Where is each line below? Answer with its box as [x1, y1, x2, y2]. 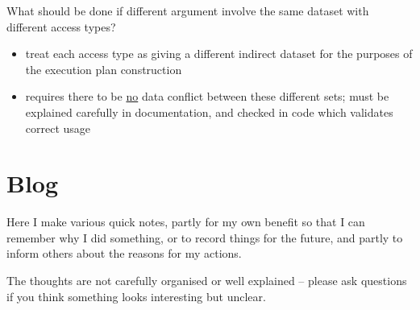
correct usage [25, 119, 91, 136]
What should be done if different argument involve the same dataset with [6, 2, 369, 19]
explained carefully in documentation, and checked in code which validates [25, 103, 393, 120]
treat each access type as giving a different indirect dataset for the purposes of [25, 45, 413, 62]
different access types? [6, 18, 116, 35]
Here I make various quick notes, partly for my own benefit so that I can [6, 213, 365, 230]
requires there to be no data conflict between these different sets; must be [25, 88, 389, 105]
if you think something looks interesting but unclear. [6, 287, 266, 304]
